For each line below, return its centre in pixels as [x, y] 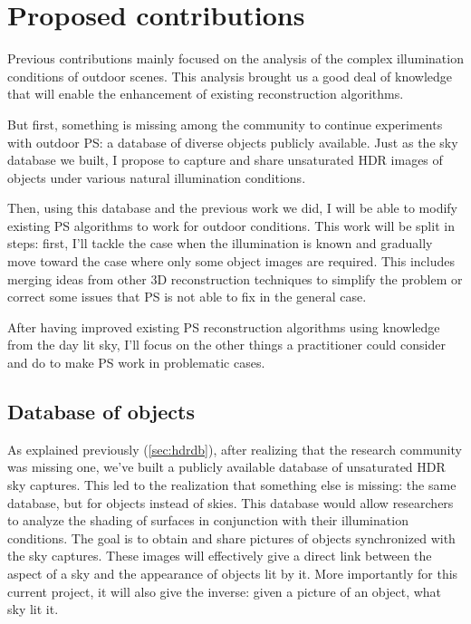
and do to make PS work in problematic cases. [136, 363]
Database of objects [101, 412]
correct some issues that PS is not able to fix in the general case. [187, 297]
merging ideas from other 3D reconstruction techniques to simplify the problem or [235, 278]
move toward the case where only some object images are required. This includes [231, 261]
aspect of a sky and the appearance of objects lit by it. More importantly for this [233, 573]
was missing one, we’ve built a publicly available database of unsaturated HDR [226, 467]
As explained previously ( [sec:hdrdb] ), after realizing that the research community [235, 449]
